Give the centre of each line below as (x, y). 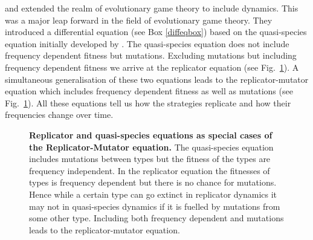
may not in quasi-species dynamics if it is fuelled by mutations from (155, 206)
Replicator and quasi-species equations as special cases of (151, 135)
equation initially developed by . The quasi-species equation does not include (147, 43)
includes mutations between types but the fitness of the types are (150, 159)
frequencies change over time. (59, 115)
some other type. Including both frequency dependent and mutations (156, 218)
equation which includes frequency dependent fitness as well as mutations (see (149, 91)
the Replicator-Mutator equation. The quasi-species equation (151, 147)
